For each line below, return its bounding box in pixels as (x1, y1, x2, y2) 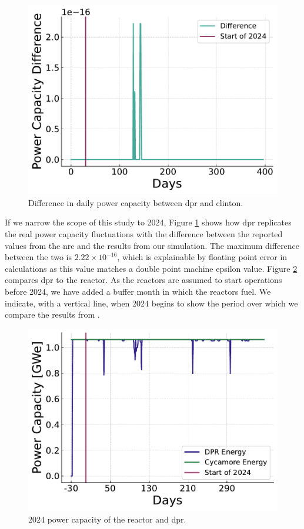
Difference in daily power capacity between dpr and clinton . (28, 196, 243, 208)
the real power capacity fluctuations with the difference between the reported (5, 228, 283, 240)
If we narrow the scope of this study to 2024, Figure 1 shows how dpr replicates (5, 216, 292, 228)
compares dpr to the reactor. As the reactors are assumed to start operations (5, 274, 282, 286)
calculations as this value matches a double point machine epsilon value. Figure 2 (5, 262, 298, 274)
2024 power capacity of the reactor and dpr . (28, 513, 186, 525)
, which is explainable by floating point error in (117, 251, 288, 263)
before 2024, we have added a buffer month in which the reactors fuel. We (5, 285, 271, 298)
